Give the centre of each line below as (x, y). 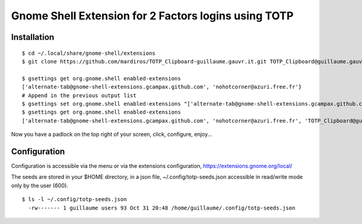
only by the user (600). (40, 185)
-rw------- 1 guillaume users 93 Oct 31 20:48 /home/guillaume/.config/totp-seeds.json (162, 208)
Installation (33, 37)
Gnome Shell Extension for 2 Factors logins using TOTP (152, 16)
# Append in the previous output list (79, 95)
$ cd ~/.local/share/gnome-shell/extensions (89, 53)
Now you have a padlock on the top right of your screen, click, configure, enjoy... (112, 134)
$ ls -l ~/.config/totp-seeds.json (75, 200)
